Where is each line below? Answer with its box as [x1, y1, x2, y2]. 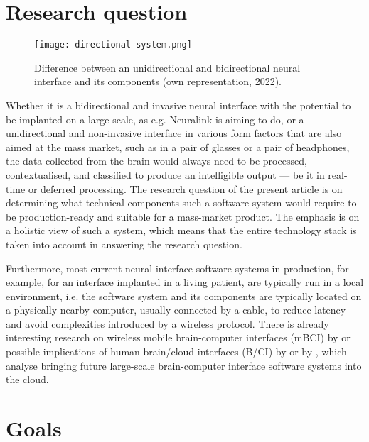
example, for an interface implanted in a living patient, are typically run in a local [6, 275, 364, 289]
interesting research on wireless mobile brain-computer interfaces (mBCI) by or [6, 330, 351, 345]
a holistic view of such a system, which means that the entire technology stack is [6, 223, 357, 238]
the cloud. [6, 372, 49, 387]
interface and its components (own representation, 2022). [34, 74, 282, 89]
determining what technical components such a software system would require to [6, 195, 357, 210]
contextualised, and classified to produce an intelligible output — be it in [6, 167, 325, 182]
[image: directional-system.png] [34, 40, 192, 50]
